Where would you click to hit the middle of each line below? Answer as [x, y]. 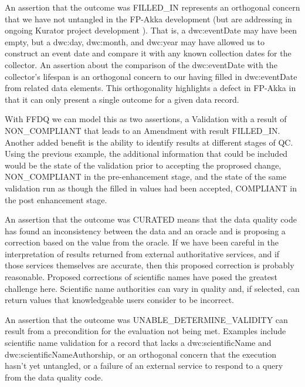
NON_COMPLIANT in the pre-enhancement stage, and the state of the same [146, 176]
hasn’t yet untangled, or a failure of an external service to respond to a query [144, 366]
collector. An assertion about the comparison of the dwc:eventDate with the [141, 64]
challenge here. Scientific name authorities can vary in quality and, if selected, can [152, 288]
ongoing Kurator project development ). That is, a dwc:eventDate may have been [151, 30]
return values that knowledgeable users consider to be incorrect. [119, 300]
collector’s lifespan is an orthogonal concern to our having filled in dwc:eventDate [151, 76]
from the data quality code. [54, 377]
